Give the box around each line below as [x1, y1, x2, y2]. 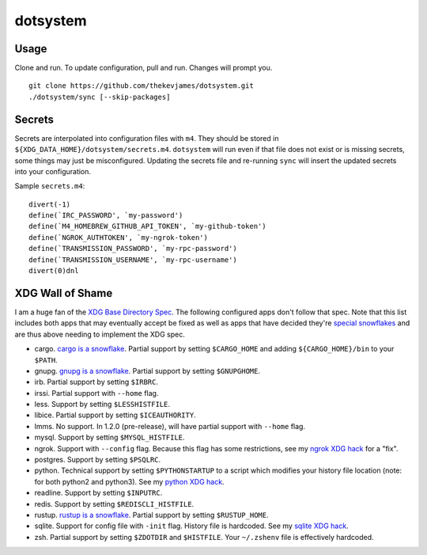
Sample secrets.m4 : [14, 181, 85, 191]
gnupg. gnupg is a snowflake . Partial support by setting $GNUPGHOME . [34, 366, 261, 375]
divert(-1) [28, 200, 71, 209]
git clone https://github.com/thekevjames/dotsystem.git [28, 82, 255, 90]
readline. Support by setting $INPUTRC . [34, 488, 163, 498]
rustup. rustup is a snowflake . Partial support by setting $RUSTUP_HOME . [34, 510, 269, 519]
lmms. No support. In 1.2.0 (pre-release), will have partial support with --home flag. [34, 421, 306, 431]
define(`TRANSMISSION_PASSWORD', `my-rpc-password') [28, 244, 237, 253]
